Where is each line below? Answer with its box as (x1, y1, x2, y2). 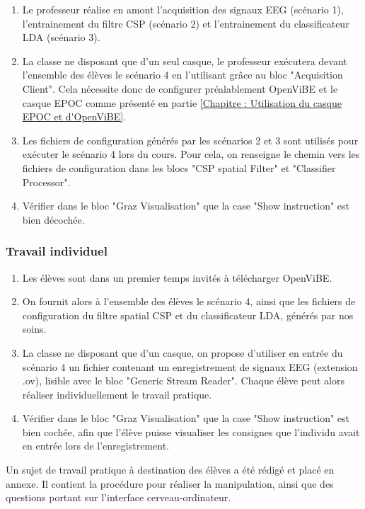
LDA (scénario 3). (22, 30, 100, 45)
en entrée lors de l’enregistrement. (22, 438, 169, 453)
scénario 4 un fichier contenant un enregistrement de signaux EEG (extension (22, 359, 358, 374)
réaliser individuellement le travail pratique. (22, 387, 212, 401)
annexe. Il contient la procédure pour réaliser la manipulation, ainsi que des (6, 476, 334, 491)
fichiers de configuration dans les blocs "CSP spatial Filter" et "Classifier (22, 160, 336, 175)
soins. (22, 321, 47, 336)
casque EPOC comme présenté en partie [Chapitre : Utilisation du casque (22, 95, 342, 110)
